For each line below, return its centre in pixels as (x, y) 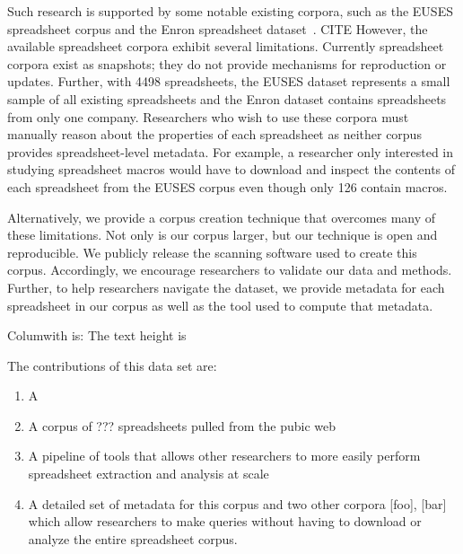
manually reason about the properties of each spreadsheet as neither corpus (214, 134)
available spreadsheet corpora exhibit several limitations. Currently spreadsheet (226, 46)
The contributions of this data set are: (112, 365)
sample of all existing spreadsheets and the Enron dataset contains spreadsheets (227, 98)
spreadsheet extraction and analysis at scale (149, 474)
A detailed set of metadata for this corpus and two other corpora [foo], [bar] (237, 503)
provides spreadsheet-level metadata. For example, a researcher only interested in (231, 151)
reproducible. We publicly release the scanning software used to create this (212, 252)
